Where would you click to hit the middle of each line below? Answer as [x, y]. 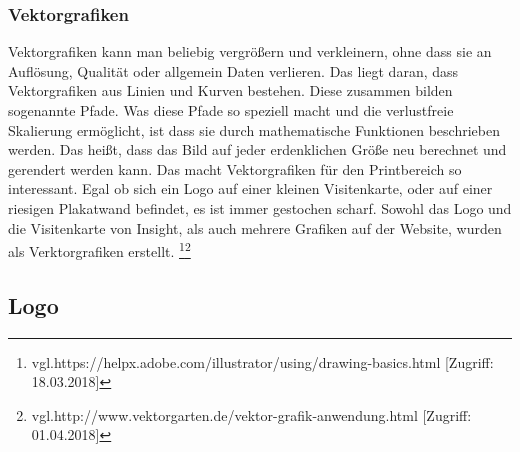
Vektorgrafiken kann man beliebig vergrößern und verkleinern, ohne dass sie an [250, 51]
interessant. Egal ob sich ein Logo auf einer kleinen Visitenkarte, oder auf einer [250, 188]
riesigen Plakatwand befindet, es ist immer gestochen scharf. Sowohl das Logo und [260, 207]
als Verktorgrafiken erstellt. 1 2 [99, 249]
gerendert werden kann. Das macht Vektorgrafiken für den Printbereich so [235, 168]
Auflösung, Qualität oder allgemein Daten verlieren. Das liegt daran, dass [233, 70]
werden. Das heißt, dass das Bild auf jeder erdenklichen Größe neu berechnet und [257, 149]
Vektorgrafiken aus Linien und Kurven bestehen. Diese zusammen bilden [230, 90]
